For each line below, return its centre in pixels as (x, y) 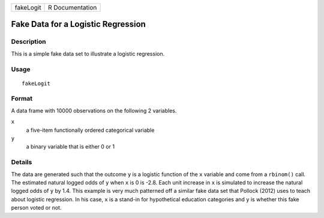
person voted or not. (36, 208)
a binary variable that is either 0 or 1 (70, 147)
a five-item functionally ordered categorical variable (90, 130)
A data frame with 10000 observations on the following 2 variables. (94, 110)
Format (22, 99)
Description (28, 42)
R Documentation (73, 7)
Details (22, 162)
